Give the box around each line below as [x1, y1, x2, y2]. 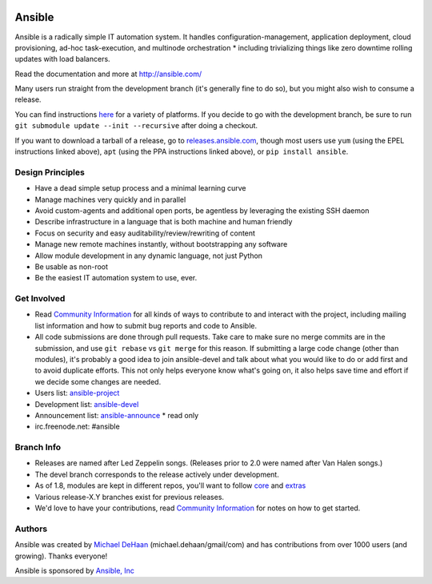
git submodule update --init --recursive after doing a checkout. [14, 121, 258, 131]
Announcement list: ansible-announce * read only [34, 410, 199, 420]
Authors [14, 523, 48, 534]
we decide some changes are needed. [34, 377, 162, 386]
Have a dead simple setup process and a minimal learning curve [34, 183, 246, 193]
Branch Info [14, 441, 62, 453]
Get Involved [14, 293, 66, 304]
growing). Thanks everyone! [14, 551, 108, 561]
